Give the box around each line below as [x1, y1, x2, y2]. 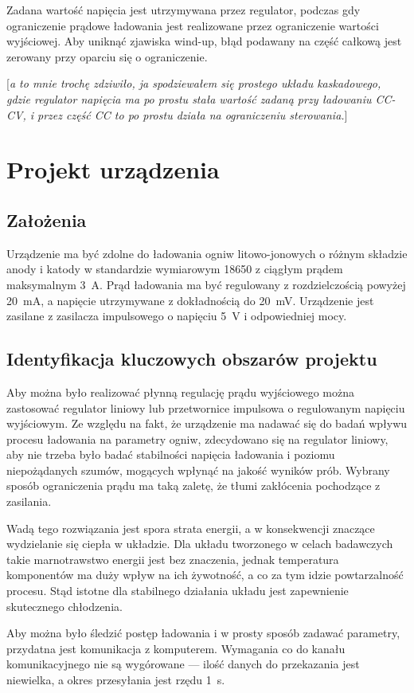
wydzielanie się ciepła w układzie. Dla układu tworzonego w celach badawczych [6, 535, 393, 552]
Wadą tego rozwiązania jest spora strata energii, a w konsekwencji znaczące [6, 519, 375, 536]
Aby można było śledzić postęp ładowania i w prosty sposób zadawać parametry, [6, 624, 400, 641]
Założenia [6, 207, 87, 232]
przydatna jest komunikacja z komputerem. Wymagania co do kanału [6, 640, 346, 656]
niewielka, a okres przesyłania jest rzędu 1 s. [6, 671, 225, 687]
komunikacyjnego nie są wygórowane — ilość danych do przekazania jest [6, 656, 360, 672]
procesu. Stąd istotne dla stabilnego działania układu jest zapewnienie [6, 582, 349, 599]
